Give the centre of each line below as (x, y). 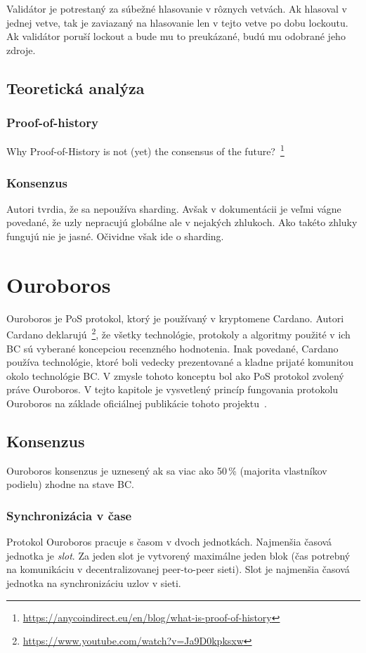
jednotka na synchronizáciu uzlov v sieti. (94, 582)
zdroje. (21, 50)
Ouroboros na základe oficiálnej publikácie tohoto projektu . (137, 403)
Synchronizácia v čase (69, 515)
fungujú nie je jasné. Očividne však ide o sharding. (115, 236)
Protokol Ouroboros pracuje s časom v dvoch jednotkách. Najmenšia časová (169, 542)
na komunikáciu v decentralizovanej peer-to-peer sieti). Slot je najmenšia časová (178, 569)
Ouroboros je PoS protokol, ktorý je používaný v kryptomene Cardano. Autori (175, 318)
